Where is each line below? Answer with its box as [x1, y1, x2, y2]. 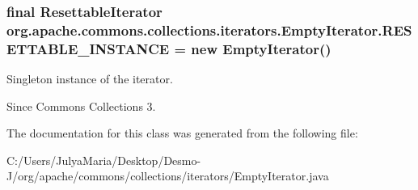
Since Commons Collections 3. [6, 97, 156, 114]
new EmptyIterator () [191, 38, 331, 58]
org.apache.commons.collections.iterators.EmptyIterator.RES [6, 19, 412, 40]
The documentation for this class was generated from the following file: [6, 125, 358, 141]
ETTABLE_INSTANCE [6, 38, 170, 58]
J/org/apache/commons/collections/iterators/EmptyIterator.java [6, 167, 329, 184]
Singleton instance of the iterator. [6, 70, 173, 87]
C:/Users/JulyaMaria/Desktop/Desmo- [6, 151, 201, 168]
